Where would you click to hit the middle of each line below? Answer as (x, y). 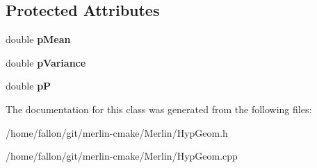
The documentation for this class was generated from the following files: (159, 109)
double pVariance (46, 62)
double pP (29, 86)
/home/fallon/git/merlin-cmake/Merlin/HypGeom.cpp (122, 156)
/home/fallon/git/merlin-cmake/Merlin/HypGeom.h (117, 132)
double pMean (38, 39)
